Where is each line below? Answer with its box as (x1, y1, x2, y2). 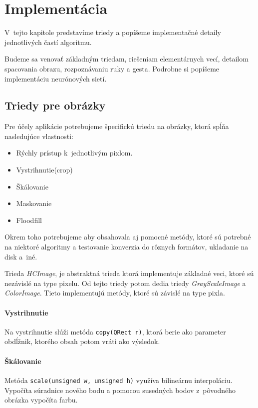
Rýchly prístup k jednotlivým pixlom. (16, 147, 133, 158)
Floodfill (16, 214, 42, 225)
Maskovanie (16, 198, 52, 208)
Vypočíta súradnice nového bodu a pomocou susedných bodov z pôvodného (4, 384, 236, 395)
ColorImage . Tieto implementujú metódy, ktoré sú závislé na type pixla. (4, 287, 225, 298)
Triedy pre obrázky (4, 97, 106, 113)
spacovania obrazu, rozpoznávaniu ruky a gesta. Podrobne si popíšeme (4, 63, 220, 73)
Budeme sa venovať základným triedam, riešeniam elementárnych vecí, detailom (4, 53, 249, 64)
